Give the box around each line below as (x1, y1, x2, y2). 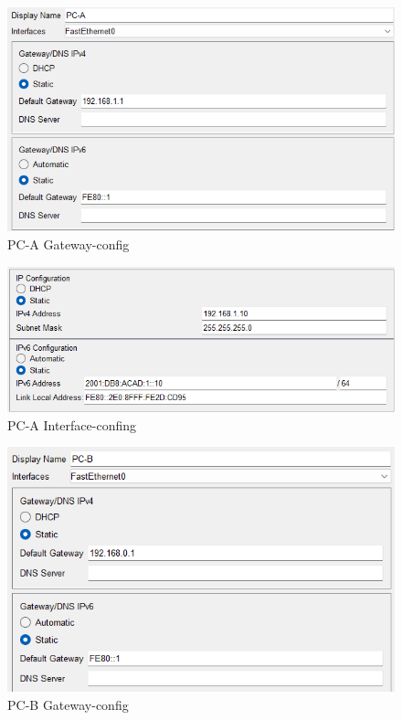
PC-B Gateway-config (7, 695, 129, 715)
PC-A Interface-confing (7, 415, 137, 434)
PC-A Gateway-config (7, 234, 130, 253)
